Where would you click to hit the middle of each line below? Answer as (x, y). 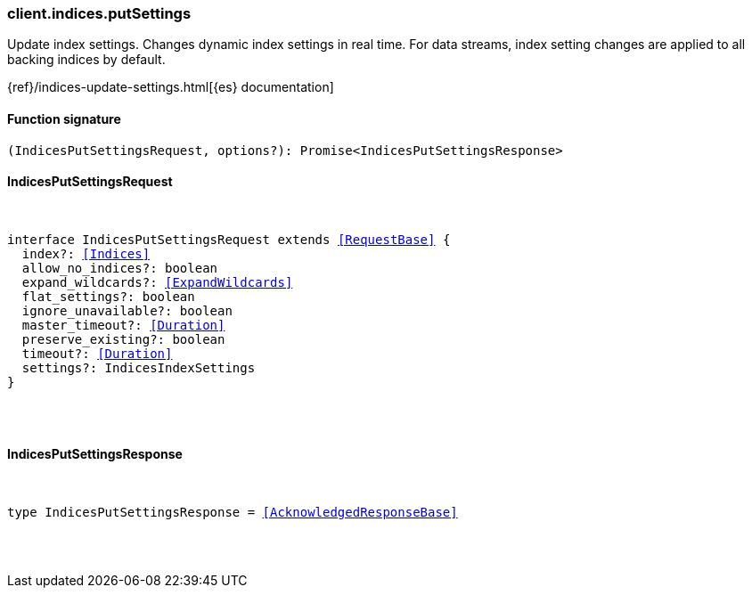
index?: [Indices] (86, 253)
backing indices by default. (86, 60)
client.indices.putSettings (99, 13)
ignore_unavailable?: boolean (127, 310)
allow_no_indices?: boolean (120, 268)
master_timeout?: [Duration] (123, 325)
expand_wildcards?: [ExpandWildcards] (157, 282)
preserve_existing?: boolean (123, 339)
